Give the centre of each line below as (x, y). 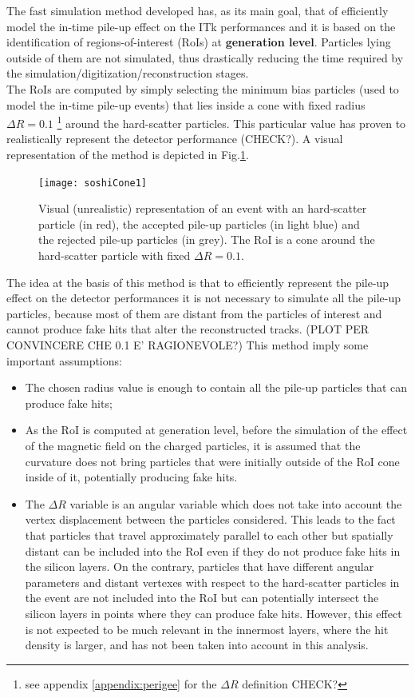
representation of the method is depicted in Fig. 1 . (128, 154)
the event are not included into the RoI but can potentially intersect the (202, 598)
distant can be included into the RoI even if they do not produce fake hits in (213, 550)
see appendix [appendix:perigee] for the (121, 683)
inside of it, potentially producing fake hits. (131, 477)
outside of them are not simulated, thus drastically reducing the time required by (205, 57)
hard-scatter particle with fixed (115, 255)
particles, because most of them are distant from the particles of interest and (194, 313)
